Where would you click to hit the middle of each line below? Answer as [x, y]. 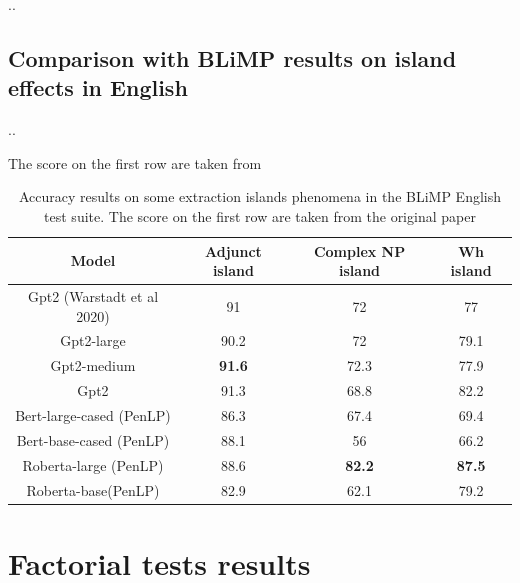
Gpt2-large [93, 340]
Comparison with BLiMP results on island [232, 57]
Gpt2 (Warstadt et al [93, 296]
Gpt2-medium [93, 365]
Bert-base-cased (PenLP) [93, 439]
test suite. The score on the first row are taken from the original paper [260, 215]
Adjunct [233, 250]
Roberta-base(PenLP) [93, 489]
